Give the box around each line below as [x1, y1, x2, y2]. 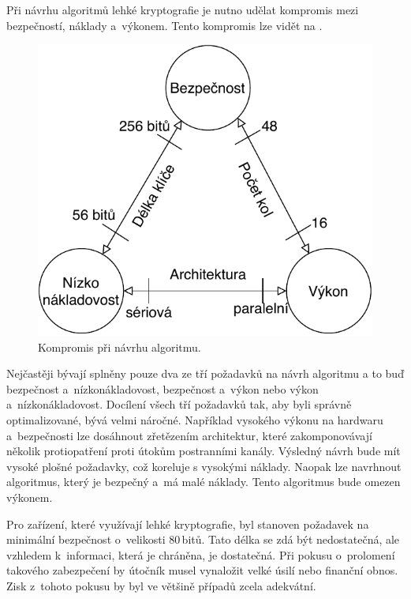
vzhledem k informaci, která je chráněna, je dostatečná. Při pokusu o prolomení [6, 546, 395, 563]
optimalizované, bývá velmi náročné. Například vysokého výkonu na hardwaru [6, 412, 383, 428]
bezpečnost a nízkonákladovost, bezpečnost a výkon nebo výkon [6, 380, 319, 397]
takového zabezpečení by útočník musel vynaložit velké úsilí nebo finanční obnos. [6, 562, 398, 578]
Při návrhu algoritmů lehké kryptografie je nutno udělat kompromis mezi [6, 2, 359, 17]
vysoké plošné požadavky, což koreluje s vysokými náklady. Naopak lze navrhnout [6, 458, 402, 474]
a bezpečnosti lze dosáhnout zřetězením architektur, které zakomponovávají [6, 427, 372, 443]
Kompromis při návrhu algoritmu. [38, 338, 201, 355]
